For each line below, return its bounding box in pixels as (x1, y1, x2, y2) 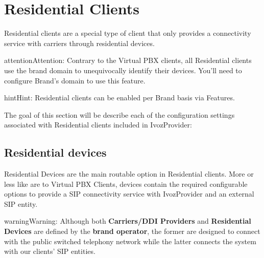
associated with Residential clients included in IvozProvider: (4, 119, 192, 130)
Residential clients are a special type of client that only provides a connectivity (4, 28, 251, 38)
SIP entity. (4, 198, 38, 209)
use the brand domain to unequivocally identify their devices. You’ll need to (4, 64, 242, 75)
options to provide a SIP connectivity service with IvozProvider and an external (4, 188, 254, 199)
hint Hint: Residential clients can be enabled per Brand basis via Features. (4, 92, 235, 103)
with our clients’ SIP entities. (4, 246, 95, 256)
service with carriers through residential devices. (4, 37, 155, 48)
